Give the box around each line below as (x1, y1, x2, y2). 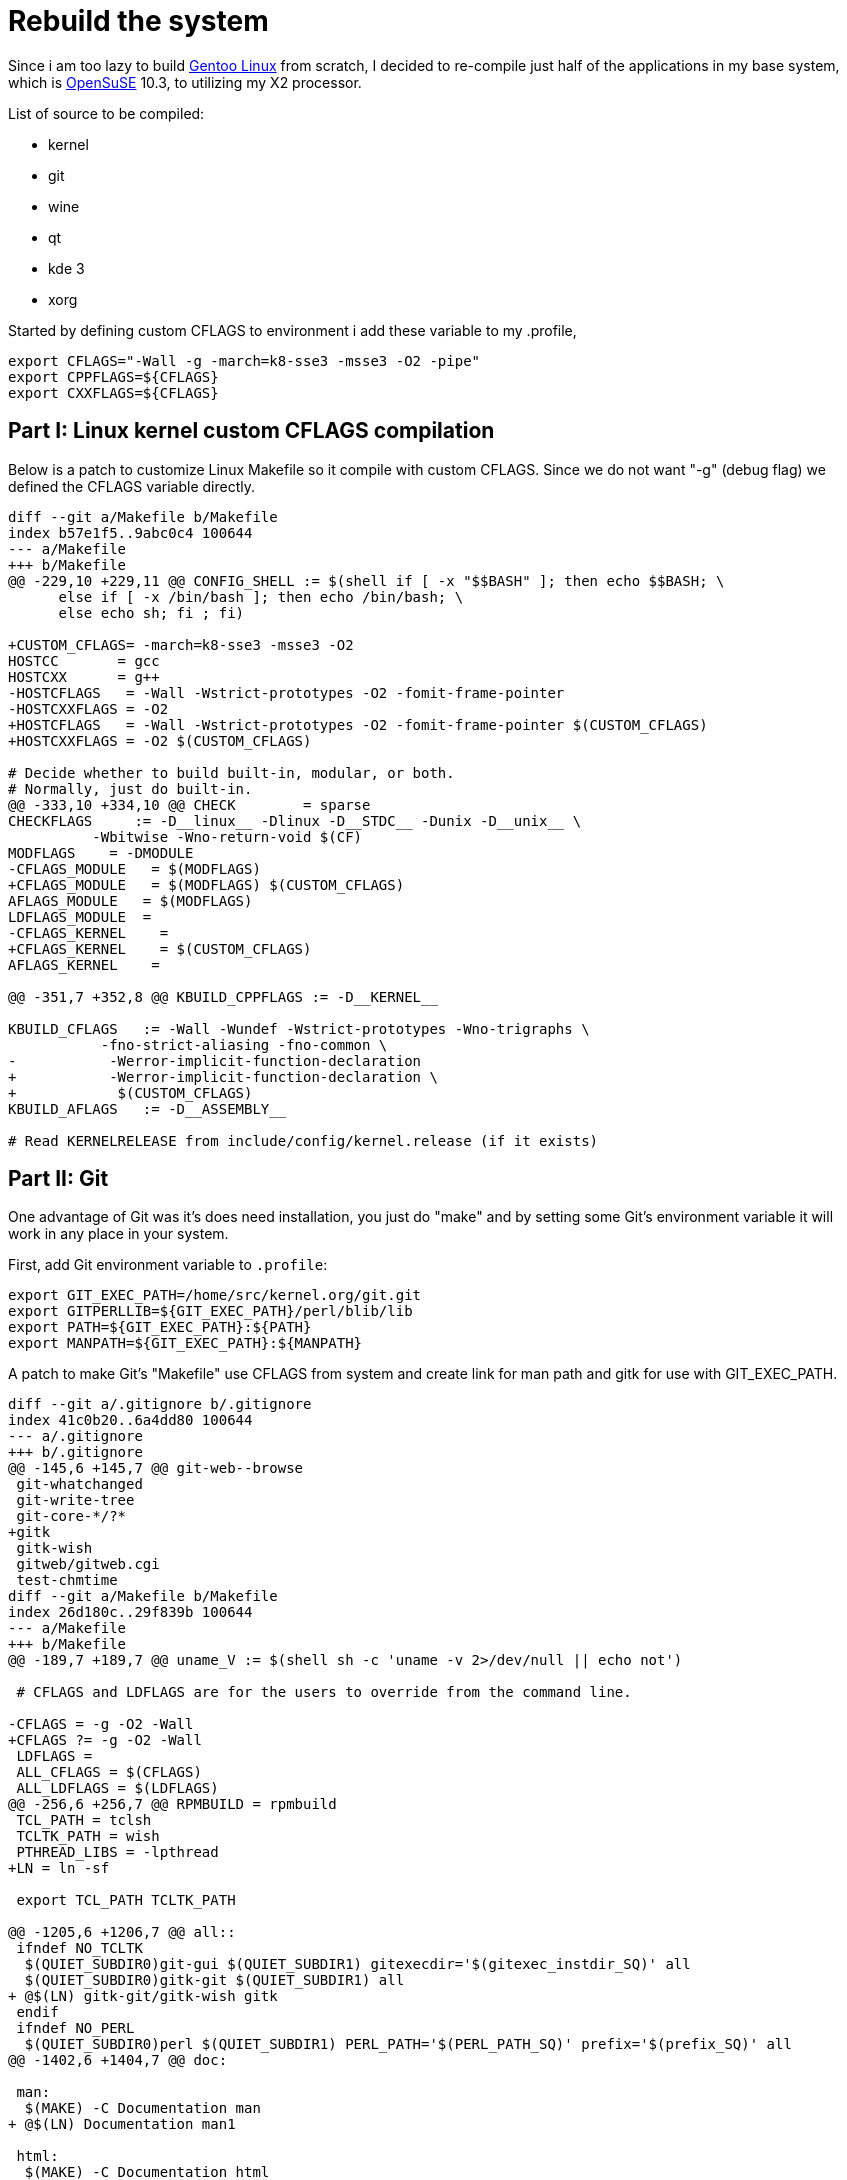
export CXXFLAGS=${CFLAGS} (8, 384, 219, 401)
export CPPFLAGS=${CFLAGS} (8, 368, 219, 385)
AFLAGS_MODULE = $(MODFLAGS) (8, 892, 253, 909)
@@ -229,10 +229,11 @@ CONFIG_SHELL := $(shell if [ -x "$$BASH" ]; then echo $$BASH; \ (8, 572, 725, 589)
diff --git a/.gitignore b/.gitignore (8, 1396, 312, 1413)
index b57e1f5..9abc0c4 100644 (8, 524, 253, 541)
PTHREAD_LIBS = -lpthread (16, 1844, 219, 1861)
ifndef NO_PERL (16, 2020, 135, 2037)
